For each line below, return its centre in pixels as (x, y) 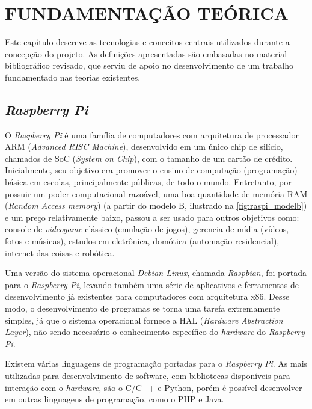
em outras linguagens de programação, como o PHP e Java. (115, 399)
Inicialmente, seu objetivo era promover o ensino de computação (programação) (151, 170)
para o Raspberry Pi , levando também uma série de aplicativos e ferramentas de (152, 284)
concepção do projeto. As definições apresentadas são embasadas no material (146, 53)
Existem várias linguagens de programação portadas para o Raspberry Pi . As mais (156, 364)
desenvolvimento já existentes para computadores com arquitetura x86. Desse (147, 296)
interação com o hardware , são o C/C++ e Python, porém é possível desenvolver (154, 387)
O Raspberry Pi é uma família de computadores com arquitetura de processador (152, 134)
